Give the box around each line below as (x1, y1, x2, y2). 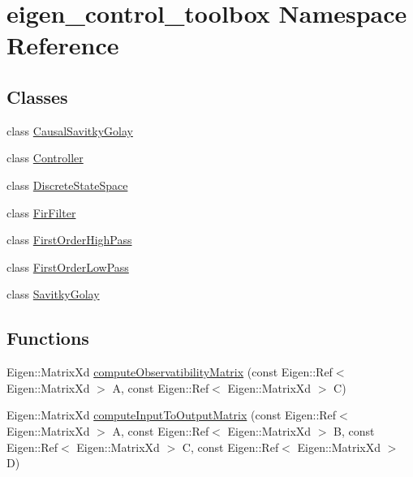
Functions (6, 325, 89, 350)
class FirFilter (6, 204, 76, 221)
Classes (6, 84, 68, 109)
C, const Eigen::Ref (182, 438, 279, 455)
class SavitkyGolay (6, 286, 100, 303)
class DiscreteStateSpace (6, 176, 128, 193)
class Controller (6, 149, 84, 166)
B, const (333, 422, 375, 439)
